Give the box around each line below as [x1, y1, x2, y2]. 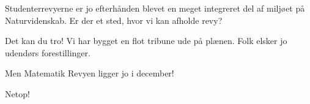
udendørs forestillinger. [5, 46, 90, 59]
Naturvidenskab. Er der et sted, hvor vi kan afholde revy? [5, 13, 223, 26]
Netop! [5, 87, 30, 100]
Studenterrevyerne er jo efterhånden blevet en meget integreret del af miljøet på [5, 2, 305, 14]
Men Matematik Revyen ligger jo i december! [5, 67, 174, 80]
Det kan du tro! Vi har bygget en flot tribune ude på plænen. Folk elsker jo [5, 34, 287, 47]
